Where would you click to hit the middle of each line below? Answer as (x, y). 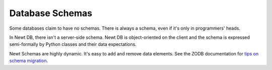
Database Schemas (51, 13)
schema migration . (28, 61)
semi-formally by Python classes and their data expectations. (73, 44)
